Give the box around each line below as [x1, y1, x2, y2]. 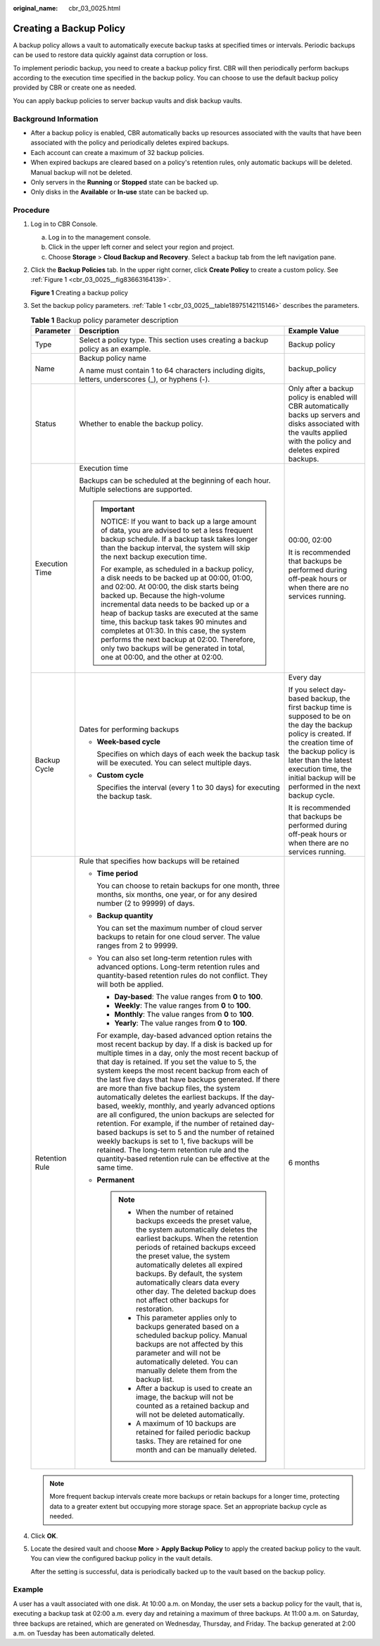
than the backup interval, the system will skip [101, 543, 251, 552]
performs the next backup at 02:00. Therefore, [101, 634, 256, 644]
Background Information [13, 113, 99, 123]
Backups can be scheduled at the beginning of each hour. [79, 476, 271, 485]
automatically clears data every [136, 1277, 240, 1287]
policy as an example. [79, 344, 151, 354]
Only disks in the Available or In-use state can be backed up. [30, 187, 209, 197]
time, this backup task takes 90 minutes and [101, 617, 247, 626]
